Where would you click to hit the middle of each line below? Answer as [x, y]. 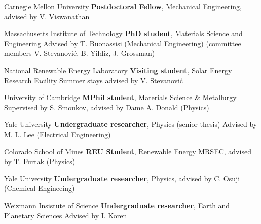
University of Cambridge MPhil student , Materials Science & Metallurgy [120, 97]
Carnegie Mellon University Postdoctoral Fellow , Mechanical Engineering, [123, 6]
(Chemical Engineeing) [40, 188]
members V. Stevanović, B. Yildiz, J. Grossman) [80, 53]
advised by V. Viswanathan [47, 16]
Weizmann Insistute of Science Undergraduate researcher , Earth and [117, 205]
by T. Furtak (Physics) [40, 161]
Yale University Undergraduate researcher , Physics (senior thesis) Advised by [131, 124]
